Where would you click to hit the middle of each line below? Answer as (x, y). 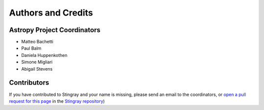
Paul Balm (31, 48)
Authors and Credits (51, 13)
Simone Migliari (37, 62)
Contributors (29, 83)
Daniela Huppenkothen (44, 55)
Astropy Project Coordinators (55, 30)
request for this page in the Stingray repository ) (57, 101)
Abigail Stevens (37, 69)
